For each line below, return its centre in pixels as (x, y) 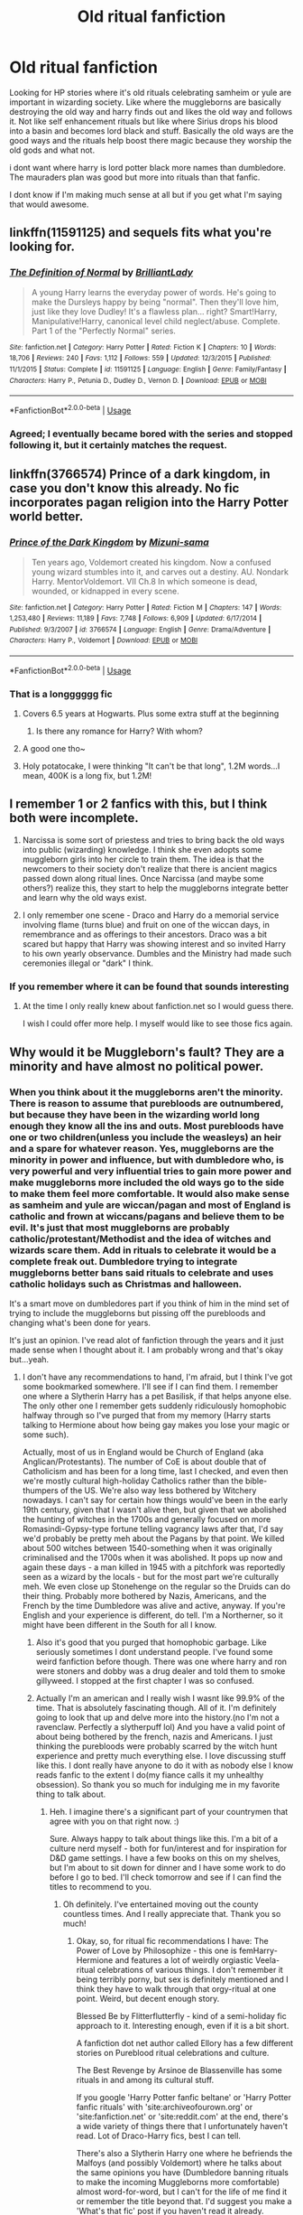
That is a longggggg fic (61, 694)
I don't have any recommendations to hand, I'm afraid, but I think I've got (157, 1377)
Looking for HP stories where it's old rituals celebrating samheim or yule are (150, 92)
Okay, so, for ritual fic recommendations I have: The (172, 1940)
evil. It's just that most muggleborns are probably (119, 1228)
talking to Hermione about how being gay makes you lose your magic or (156, 1425)
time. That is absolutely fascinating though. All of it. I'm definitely (156, 1707)
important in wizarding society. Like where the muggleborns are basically (145, 102)
